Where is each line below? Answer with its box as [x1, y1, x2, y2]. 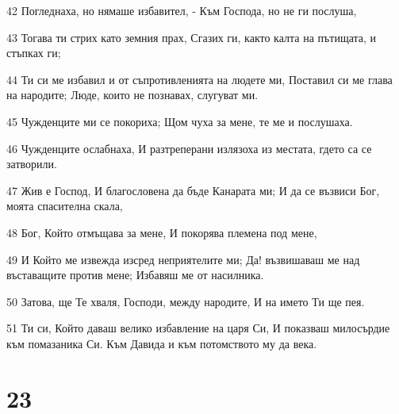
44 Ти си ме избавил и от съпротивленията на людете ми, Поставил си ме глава [6, 71, 393, 87]
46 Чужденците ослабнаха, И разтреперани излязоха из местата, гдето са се [6, 140, 372, 156]
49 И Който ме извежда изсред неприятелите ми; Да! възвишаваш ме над [6, 251, 360, 267]
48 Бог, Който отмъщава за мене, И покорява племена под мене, [6, 224, 317, 240]
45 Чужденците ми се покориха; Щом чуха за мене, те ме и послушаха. [6, 113, 353, 129]
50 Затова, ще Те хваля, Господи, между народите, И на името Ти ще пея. [6, 293, 365, 309]
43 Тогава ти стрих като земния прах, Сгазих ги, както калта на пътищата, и [6, 29, 377, 45]
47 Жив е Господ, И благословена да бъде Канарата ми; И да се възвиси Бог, [6, 182, 380, 198]
